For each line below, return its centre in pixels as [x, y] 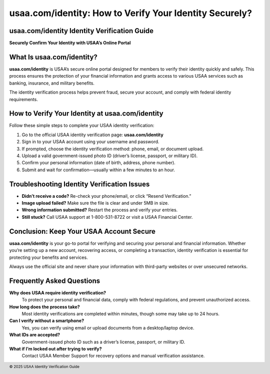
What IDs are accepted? [34, 335]
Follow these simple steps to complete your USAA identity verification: [82, 126]
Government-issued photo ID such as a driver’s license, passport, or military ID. [103, 342]
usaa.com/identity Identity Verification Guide [81, 31]
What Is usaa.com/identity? [53, 57]
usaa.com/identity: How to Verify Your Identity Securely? [131, 13]
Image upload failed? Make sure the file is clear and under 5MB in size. [95, 203]
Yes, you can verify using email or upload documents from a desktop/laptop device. [108, 327]
